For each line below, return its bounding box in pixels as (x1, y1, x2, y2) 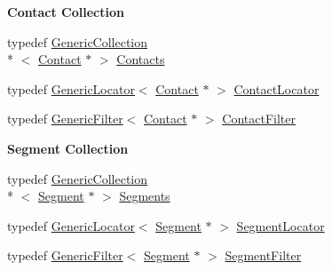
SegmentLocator (236, 216, 325, 234)
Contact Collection (7, 3, 124, 20)
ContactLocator (233, 79, 320, 98)
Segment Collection (7, 139, 129, 157)
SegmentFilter (225, 246, 302, 265)
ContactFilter (222, 109, 296, 128)
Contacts (116, 50, 165, 68)
